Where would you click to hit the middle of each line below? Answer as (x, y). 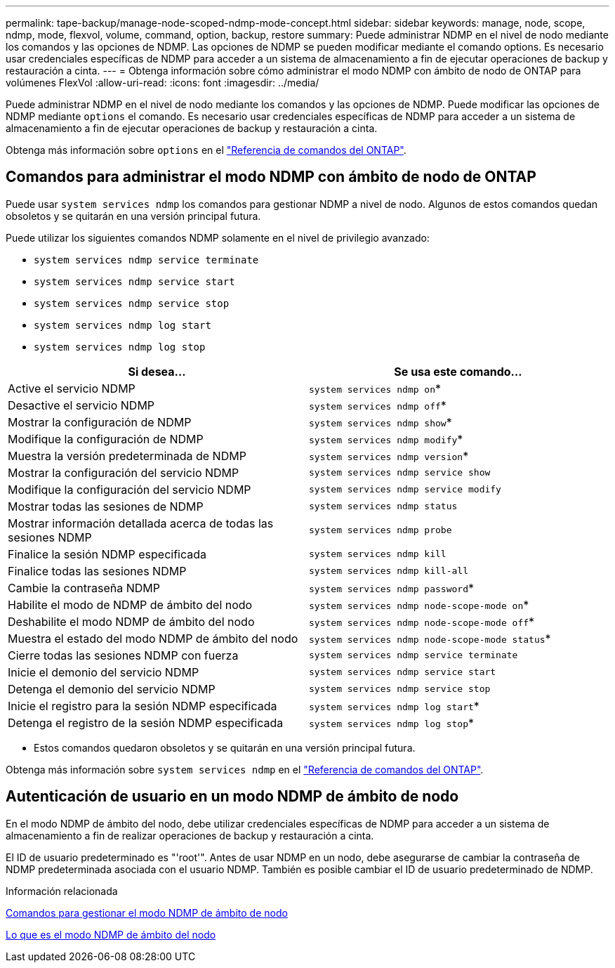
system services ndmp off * (378, 405)
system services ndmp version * (389, 456)
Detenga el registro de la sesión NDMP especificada (146, 722)
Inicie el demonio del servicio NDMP (104, 672)
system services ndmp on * (375, 388)
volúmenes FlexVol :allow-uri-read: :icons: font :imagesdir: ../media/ (163, 83)
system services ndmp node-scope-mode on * (419, 604)
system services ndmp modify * (386, 439)
